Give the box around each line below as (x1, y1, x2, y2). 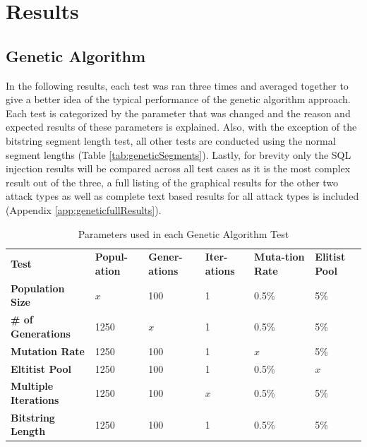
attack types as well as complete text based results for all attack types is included (6, 189, 359, 203)
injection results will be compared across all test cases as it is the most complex (6, 161, 351, 176)
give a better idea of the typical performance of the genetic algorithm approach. (6, 92, 351, 107)
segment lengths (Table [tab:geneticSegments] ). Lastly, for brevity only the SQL (6, 147, 351, 162)
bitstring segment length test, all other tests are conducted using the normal (6, 133, 336, 148)
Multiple (11, 379, 54, 393)
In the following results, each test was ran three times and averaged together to (6, 78, 349, 93)
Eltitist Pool (11, 361, 72, 376)
